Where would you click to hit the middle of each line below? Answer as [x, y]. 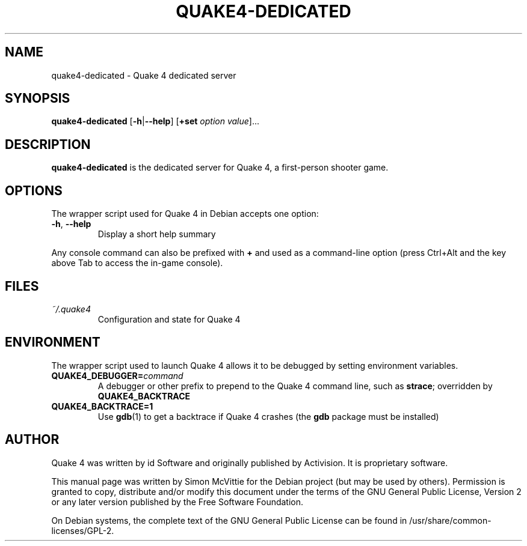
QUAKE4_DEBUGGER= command [117, 375]
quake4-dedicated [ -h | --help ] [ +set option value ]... [156, 121]
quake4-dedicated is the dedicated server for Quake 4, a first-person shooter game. [220, 168]
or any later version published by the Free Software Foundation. [177, 502]
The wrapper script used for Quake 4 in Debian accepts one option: [185, 214]
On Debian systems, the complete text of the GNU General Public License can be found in [229, 520]
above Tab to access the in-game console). [137, 263]
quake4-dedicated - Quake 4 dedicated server [144, 75]
